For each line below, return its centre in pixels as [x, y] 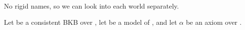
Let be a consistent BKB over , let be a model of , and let [91, 22]
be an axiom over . [214, 22]
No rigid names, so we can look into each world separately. [92, 6]
